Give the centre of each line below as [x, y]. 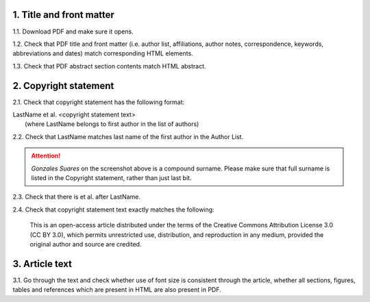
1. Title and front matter [63, 15]
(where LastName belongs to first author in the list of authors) [112, 124]
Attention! [46, 156]
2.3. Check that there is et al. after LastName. [76, 197]
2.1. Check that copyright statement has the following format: [99, 102]
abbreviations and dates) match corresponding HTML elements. [103, 53]
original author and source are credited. [86, 244]
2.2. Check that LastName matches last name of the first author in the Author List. [128, 136]
